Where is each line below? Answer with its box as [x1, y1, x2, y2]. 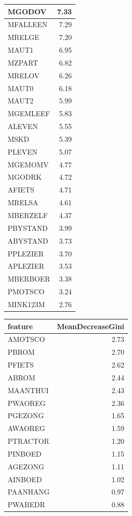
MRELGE [8, 32, 39, 42]
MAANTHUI [8, 384, 49, 395]
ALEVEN [8, 121, 38, 132]
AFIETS [8, 184, 35, 195]
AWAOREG [8, 423, 45, 434]
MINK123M [8, 298, 45, 309]
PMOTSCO [8, 286, 45, 297]
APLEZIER [8, 261, 44, 271]
